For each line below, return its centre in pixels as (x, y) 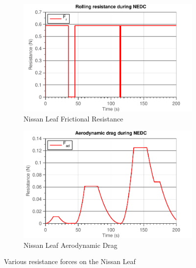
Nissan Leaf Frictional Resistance (73, 118)
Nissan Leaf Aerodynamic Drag (71, 245)
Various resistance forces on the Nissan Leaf (70, 261)
